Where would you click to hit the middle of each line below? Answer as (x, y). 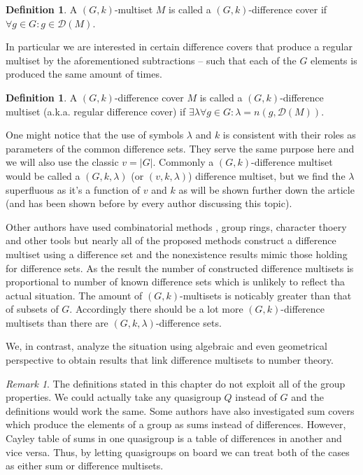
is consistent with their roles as (289, 135)
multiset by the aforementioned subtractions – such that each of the (151, 60)
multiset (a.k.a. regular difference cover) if (96, 111)
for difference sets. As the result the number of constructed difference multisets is (180, 268)
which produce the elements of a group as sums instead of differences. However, (176, 424)
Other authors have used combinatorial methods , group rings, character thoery (176, 226)
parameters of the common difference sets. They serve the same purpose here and (180, 148)
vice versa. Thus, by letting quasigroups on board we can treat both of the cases (178, 452)
